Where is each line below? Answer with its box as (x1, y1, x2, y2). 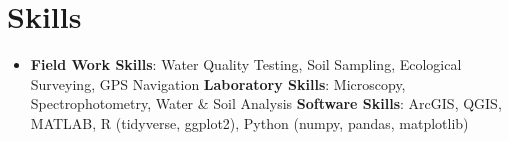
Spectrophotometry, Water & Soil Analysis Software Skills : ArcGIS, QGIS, (30, 93, 502, 114)
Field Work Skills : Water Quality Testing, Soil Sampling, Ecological (30, 54, 462, 75)
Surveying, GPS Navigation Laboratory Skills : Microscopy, (30, 73, 406, 94)
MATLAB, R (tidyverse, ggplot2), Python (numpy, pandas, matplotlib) (30, 112, 469, 133)
